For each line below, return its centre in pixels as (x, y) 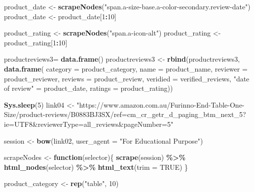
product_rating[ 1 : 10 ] (36, 42)
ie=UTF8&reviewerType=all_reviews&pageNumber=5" (89, 124)
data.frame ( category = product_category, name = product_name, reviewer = (126, 68)
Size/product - (25, 114)
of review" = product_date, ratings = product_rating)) (89, 88)
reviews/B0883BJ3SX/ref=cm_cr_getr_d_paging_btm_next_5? (145, 114)
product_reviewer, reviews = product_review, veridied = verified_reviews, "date (127, 78)
